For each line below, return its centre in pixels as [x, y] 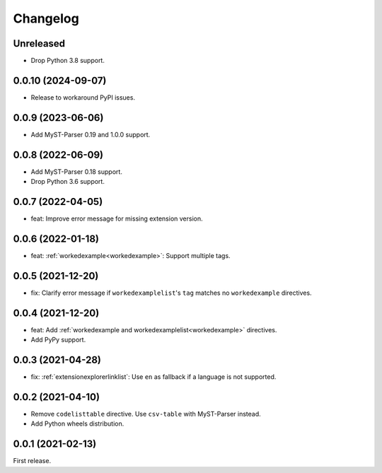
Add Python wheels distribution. [77, 424]
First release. [32, 461]
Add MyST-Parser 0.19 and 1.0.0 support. [91, 134]
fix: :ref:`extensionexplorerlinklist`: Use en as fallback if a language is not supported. [154, 377]
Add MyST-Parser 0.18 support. [77, 171]
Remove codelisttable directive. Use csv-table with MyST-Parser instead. [146, 414]
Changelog [46, 18]
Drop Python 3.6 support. [68, 182]
